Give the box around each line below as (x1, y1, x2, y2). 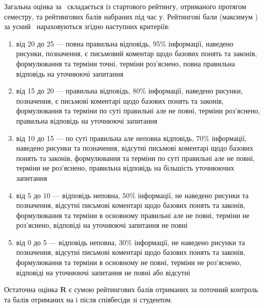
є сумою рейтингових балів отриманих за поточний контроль (68, 284, 258, 295)
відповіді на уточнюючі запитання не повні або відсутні (16, 267, 190, 277)
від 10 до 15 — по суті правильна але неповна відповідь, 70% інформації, (16, 132, 247, 143)
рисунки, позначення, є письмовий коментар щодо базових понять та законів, (16, 48, 257, 59)
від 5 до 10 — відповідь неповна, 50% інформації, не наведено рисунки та (16, 189, 249, 200)
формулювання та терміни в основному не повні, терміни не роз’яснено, (16, 257, 242, 268)
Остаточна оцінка (4, 284, 58, 295)
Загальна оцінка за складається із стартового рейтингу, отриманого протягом (4, 1, 247, 11)
